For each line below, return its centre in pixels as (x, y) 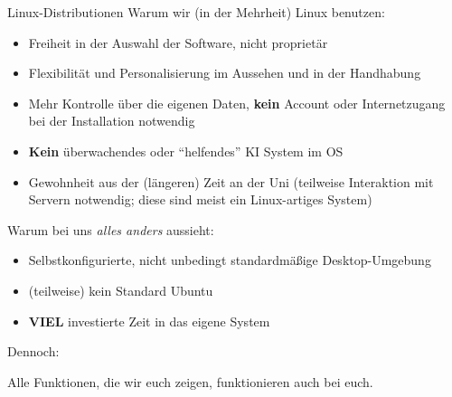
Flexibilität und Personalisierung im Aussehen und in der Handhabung (225, 73)
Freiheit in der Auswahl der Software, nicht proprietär (178, 42)
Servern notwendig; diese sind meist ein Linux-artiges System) (200, 199)
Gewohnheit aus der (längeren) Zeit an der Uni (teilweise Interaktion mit (231, 181)
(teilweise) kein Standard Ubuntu (121, 290)
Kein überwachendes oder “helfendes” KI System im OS (186, 151)
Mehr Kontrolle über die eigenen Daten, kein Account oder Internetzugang (237, 103)
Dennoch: (33, 351)
